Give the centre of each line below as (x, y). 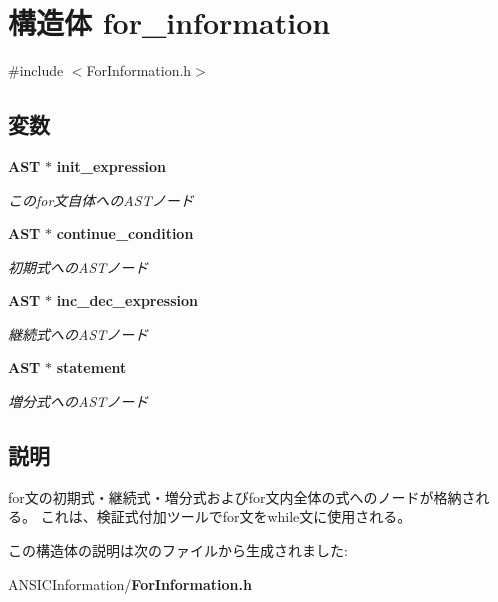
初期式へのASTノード (78, 266)
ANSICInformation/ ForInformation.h (130, 583)
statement (91, 367)
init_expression (111, 165)
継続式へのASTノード (78, 333)
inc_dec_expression (127, 300)
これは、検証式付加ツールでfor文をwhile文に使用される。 (226, 516)
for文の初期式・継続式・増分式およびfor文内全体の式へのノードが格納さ (242, 496)
